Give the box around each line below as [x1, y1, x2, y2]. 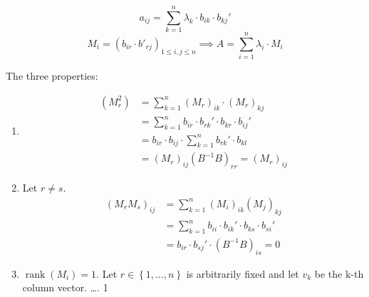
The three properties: [6, 68, 98, 83]
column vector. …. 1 [22, 280, 108, 295]
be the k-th [314, 266, 364, 281]
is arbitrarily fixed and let [186, 266, 299, 281]
